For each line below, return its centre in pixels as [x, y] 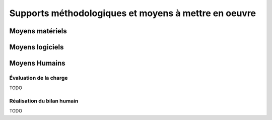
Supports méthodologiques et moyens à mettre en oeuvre [133, 13]
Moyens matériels [38, 31]
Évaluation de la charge [39, 78]
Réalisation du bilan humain [44, 101]
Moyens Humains [37, 63]
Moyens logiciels [37, 47]
